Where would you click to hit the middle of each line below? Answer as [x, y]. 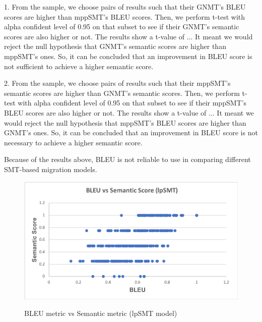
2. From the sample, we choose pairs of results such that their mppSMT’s [117, 83]
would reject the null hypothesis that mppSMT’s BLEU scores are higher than [125, 122]
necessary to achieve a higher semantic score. [73, 142]
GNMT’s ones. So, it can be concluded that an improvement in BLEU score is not [131, 132]
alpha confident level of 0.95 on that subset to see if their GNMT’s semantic [122, 26]
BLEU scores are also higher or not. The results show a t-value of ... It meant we [129, 112]
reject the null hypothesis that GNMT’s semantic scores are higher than [115, 46]
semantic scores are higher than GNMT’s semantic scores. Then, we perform [122, 93]
